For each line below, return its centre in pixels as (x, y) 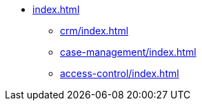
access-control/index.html (120, 73)
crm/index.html (94, 31)
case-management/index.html (128, 52)
